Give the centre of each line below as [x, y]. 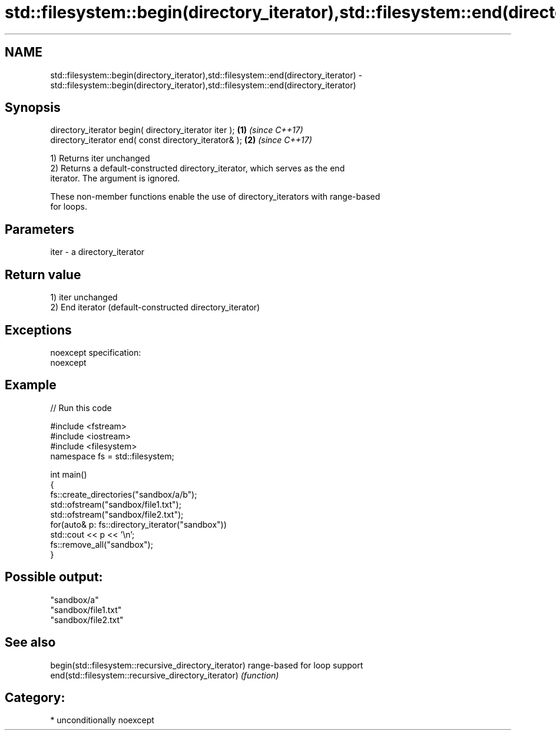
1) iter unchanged [84, 297]
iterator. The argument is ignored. [115, 178]
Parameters [39, 229]
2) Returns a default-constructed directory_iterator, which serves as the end [198, 168]
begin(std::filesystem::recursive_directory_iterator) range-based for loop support [207, 665]
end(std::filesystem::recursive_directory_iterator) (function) [165, 675]
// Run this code [81, 408]
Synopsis [33, 108]
